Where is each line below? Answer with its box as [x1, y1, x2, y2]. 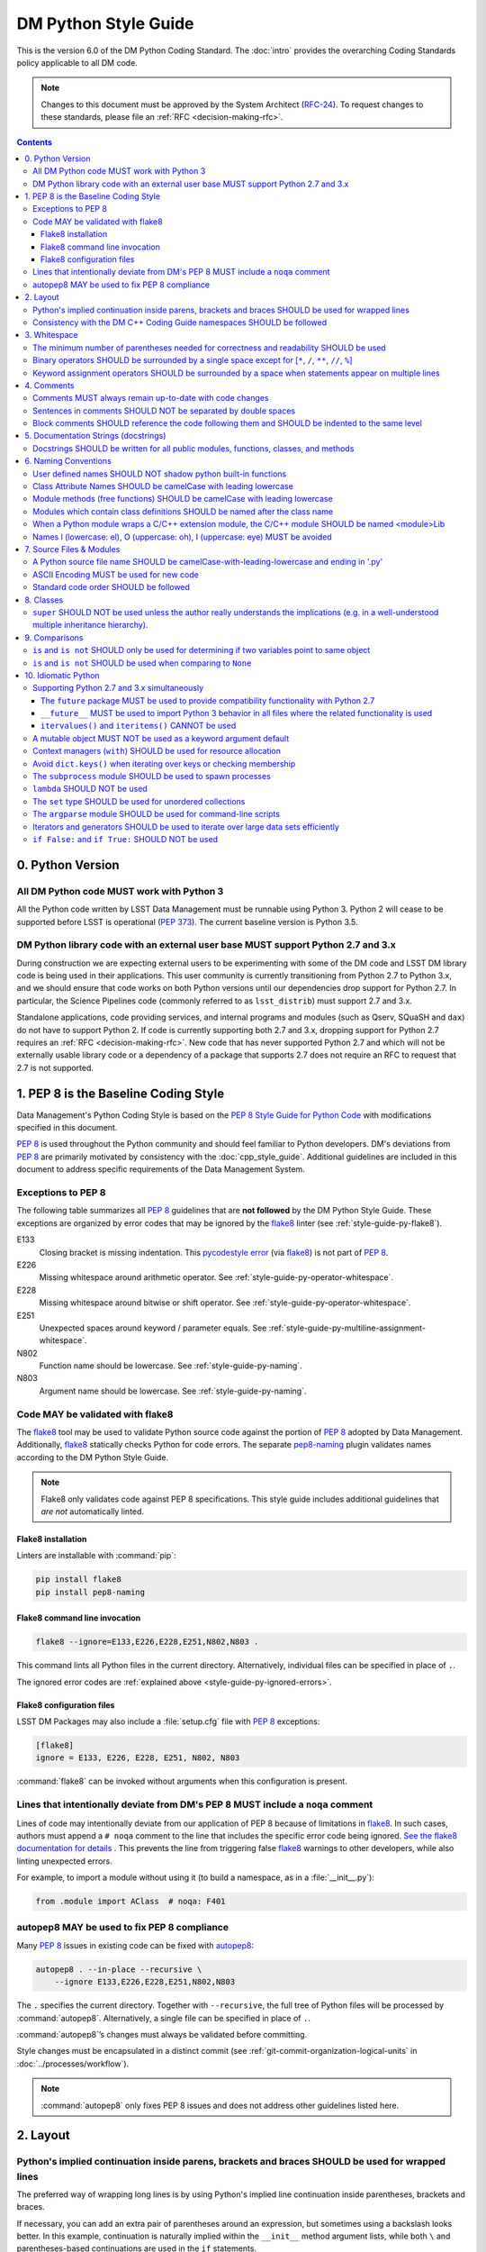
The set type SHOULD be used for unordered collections [32, 795, 246, 806]
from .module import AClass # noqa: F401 [35, 1896, 226, 1907]
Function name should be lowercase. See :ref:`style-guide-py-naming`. [39, 1360, 302, 1371]
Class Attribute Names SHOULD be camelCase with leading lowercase [32, 481, 294, 492]
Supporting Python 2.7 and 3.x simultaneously [32, 683, 204, 694]
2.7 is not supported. [16, 1062, 94, 1073]
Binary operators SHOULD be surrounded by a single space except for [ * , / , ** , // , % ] [32, 355, 353, 366]
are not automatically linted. [40, 1505, 144, 1517]
